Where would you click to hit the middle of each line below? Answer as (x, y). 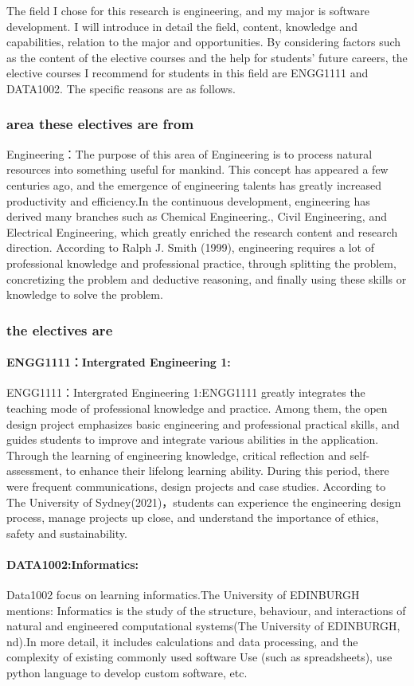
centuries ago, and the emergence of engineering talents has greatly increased (194, 184)
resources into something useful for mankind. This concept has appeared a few (197, 169)
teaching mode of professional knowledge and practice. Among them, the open (197, 408)
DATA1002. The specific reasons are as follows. (121, 88)
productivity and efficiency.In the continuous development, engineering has (188, 200)
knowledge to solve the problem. (85, 294)
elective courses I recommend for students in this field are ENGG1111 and (187, 73)
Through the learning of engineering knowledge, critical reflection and (176, 455)
